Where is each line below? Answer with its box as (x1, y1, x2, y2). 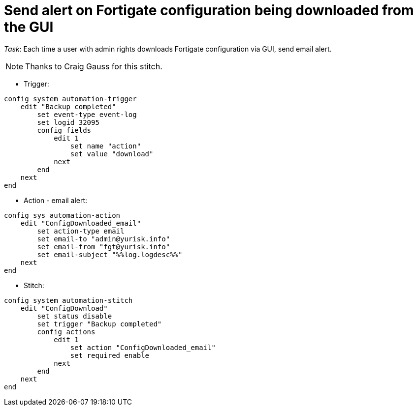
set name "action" (70, 142, 141, 150)
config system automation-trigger (4, 94, 137, 103)
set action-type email (37, 227, 125, 235)
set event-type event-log (37, 110, 137, 118)
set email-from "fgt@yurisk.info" (37, 242, 170, 251)
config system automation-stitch (4, 296, 133, 304)
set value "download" (70, 149, 154, 158)
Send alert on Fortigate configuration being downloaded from (4, 2, 414, 19)
